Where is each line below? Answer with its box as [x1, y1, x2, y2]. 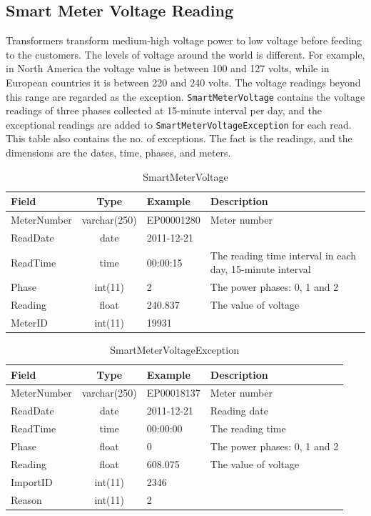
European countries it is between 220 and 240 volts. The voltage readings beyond [6, 74, 361, 89]
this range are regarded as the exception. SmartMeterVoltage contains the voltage [6, 89, 365, 104]
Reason [11, 492, 42, 507]
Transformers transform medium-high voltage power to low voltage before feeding [6, 33, 362, 48]
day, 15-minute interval [210, 262, 311, 277]
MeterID [11, 314, 48, 329]
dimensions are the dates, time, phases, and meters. [6, 145, 231, 160]
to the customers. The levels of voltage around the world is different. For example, [6, 46, 365, 61]
